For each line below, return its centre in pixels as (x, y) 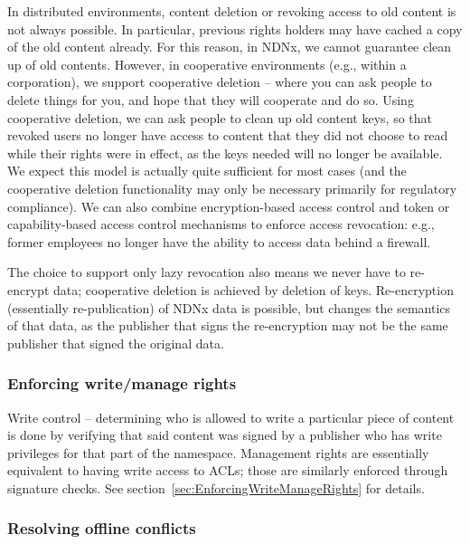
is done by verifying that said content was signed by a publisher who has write (225, 435)
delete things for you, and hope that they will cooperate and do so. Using (211, 99)
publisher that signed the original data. (116, 343)
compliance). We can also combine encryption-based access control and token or (229, 206)
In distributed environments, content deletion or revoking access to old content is (232, 11)
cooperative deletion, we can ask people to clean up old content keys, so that (220, 117)
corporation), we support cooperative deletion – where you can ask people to (220, 82)
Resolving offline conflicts (102, 528)
